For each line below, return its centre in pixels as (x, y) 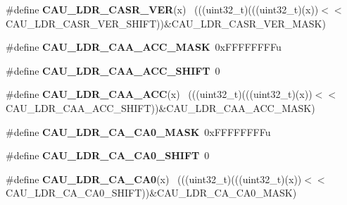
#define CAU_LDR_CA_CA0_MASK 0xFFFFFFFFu (138, 131)
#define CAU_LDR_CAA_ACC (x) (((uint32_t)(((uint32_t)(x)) (159, 94)
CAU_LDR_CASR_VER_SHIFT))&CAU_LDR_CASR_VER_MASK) (166, 23)
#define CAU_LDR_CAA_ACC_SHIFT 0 (113, 70)
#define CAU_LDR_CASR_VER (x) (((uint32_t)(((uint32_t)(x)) (162, 9)
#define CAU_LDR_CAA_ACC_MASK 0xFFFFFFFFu (144, 47)
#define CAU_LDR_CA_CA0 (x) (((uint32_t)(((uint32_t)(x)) (154, 179)
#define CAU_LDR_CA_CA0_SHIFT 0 (108, 155)
